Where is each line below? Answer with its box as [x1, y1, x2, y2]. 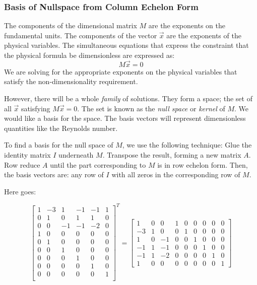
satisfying [21, 103, 50, 113]
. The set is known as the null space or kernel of [77, 103, 225, 113]
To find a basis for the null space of [4, 139, 113, 150]
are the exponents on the [148, 20, 225, 31]
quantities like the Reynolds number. [4, 122, 118, 133]
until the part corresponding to [50, 159, 146, 170]
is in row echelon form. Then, [157, 159, 248, 170]
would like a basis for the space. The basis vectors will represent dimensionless [4, 113, 246, 123]
